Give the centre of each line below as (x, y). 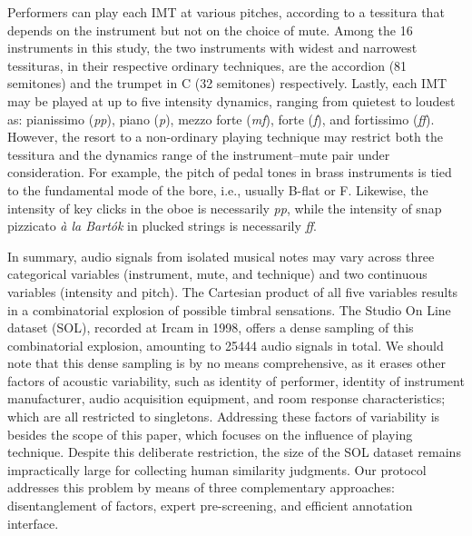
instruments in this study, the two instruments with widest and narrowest (212, 48)
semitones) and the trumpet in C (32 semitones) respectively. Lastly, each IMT (227, 83)
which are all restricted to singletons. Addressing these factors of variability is (224, 417)
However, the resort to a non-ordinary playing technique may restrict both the (225, 137)
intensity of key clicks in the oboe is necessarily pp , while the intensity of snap (225, 208)
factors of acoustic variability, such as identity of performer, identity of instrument (236, 380)
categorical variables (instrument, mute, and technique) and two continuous (217, 274)
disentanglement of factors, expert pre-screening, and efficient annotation (210, 506)
